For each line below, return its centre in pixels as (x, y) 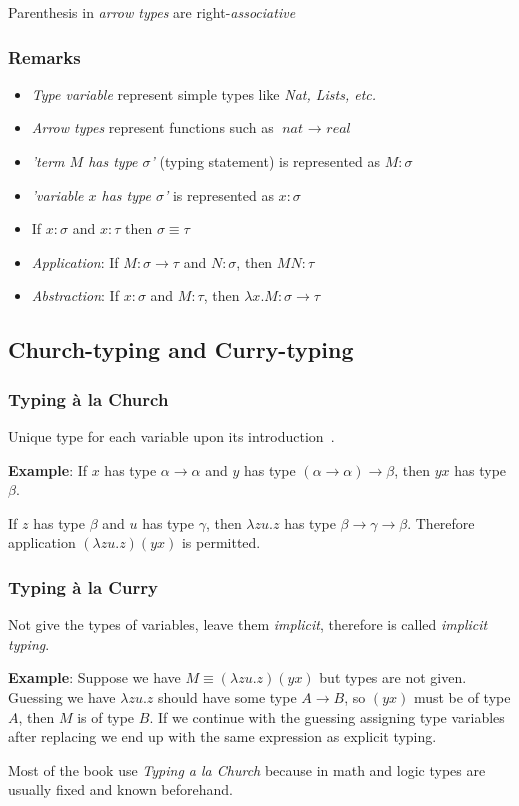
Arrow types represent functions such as (152, 127)
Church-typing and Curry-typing (181, 349)
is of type (106, 716)
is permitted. (221, 542)
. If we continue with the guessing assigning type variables (327, 716)
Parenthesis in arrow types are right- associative (152, 12)
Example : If (48, 469)
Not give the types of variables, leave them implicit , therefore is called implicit (248, 624)
